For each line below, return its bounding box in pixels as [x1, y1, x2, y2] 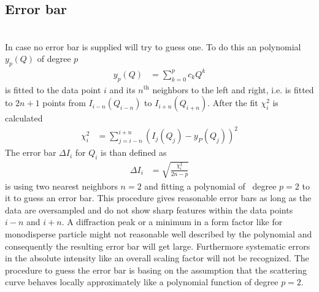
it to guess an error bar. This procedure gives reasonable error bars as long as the [5, 191, 312, 204]
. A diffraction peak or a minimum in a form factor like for [61, 215, 283, 228]
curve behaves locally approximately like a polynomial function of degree [5, 275, 279, 288]
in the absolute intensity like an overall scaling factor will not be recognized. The [5, 252, 309, 264]
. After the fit [207, 96, 258, 109]
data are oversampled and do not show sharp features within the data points [5, 203, 293, 216]
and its [109, 83, 136, 96]
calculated [5, 112, 43, 125]
